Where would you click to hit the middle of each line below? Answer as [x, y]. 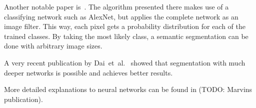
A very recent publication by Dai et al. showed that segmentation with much [125, 62]
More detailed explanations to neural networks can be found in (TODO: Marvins [128, 89]
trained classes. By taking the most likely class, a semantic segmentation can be [126, 36]
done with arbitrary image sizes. [53, 46]
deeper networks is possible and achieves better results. [88, 72]
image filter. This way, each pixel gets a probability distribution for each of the [125, 26]
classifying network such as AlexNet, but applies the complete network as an [121, 16]
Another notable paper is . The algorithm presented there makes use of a [116, 6]
